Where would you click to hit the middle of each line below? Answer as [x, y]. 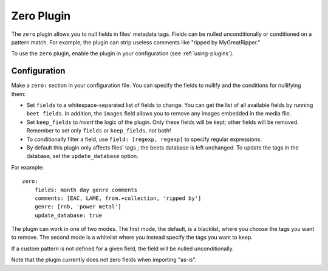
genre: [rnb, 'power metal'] [78, 207]
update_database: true [68, 215]
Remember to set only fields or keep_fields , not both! [99, 131]
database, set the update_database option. [83, 156]
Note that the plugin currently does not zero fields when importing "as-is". [104, 260]
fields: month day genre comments [86, 190]
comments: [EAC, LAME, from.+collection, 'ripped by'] [118, 198]
